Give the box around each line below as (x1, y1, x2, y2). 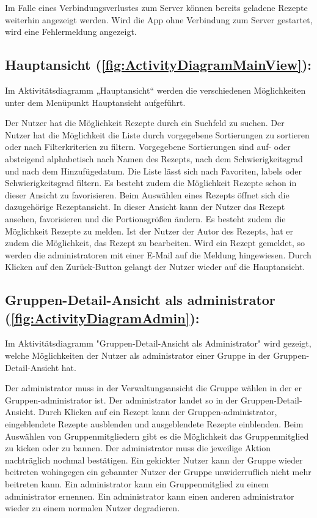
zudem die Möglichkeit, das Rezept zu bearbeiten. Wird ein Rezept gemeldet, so (5, 236, 305, 249)
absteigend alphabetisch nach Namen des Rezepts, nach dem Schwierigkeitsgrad (5, 152, 303, 165)
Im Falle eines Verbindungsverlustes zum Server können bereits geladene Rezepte (5, 1, 308, 13)
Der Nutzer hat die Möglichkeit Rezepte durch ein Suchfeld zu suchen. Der (5, 116, 285, 129)
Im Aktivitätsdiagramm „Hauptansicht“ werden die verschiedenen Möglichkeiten (5, 83, 306, 96)
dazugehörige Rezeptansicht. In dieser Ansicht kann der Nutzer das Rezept (5, 200, 285, 213)
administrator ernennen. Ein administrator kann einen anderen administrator (5, 489, 294, 502)
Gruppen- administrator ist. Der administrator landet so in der (5, 393, 238, 406)
